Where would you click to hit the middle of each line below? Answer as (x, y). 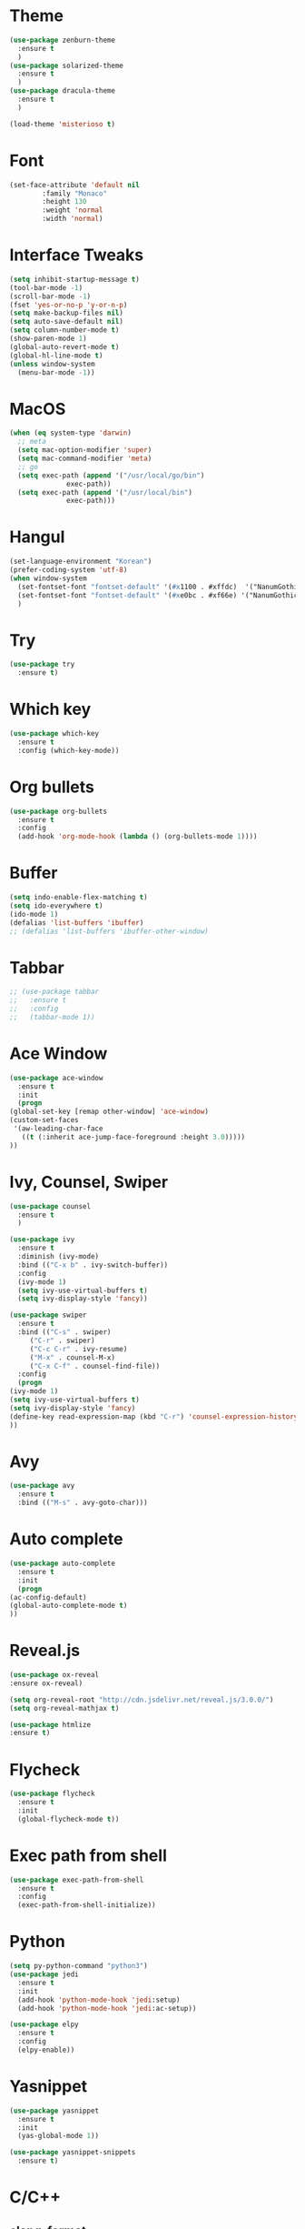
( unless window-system (52, 364)
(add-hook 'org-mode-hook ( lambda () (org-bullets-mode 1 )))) (138, 837)
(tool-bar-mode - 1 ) (46, 287)
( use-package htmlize (50, 1724)
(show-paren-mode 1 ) (49, 339)
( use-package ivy (42, 1240)
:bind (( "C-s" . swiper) (64, 1332)
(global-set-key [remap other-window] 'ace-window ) (109, 1112)
